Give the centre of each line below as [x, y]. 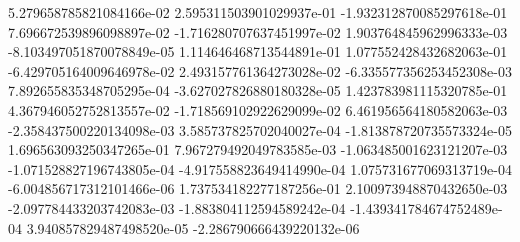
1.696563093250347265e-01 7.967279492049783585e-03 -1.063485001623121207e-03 [258, 149]
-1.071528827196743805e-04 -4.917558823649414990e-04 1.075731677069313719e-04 [260, 168]
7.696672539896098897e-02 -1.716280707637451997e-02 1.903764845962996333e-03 [258, 31]
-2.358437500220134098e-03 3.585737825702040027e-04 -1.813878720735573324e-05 [260, 129]
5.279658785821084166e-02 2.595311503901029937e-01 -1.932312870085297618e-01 [258, 12]
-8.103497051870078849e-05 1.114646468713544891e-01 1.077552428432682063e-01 [258, 51]
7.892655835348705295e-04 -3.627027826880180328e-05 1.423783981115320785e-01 [258, 90]
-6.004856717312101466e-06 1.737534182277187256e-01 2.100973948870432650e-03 [258, 188]
